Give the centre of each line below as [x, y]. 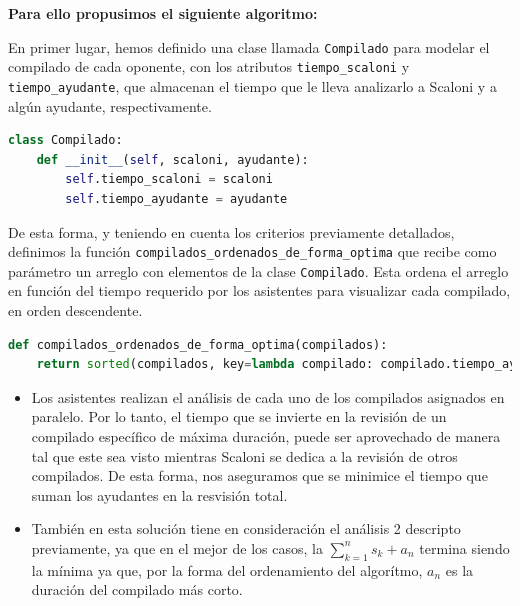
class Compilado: [65, 140]
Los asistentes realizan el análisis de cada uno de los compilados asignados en [268, 396]
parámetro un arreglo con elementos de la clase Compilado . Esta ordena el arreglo [258, 270]
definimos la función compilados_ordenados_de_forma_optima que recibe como [252, 251]
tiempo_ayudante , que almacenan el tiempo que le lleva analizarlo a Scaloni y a [252, 85]
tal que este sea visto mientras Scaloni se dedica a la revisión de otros [244, 455]
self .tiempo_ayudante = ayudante [176, 198]
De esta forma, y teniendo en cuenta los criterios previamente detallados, [231, 231]
